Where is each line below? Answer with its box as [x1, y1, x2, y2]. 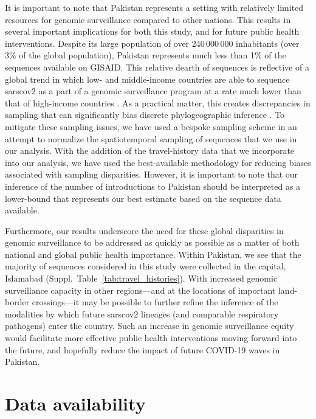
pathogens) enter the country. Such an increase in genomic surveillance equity [5, 319, 294, 332]
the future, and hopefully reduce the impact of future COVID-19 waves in [5, 343, 280, 356]
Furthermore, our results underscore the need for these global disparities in [5, 224, 284, 237]
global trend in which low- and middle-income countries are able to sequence [5, 72, 290, 85]
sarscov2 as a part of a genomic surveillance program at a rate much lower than [5, 85, 301, 97]
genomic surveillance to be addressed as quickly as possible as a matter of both [5, 236, 300, 249]
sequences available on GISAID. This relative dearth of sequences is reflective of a [5, 60, 309, 73]
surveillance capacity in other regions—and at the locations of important [5, 283, 276, 296]
